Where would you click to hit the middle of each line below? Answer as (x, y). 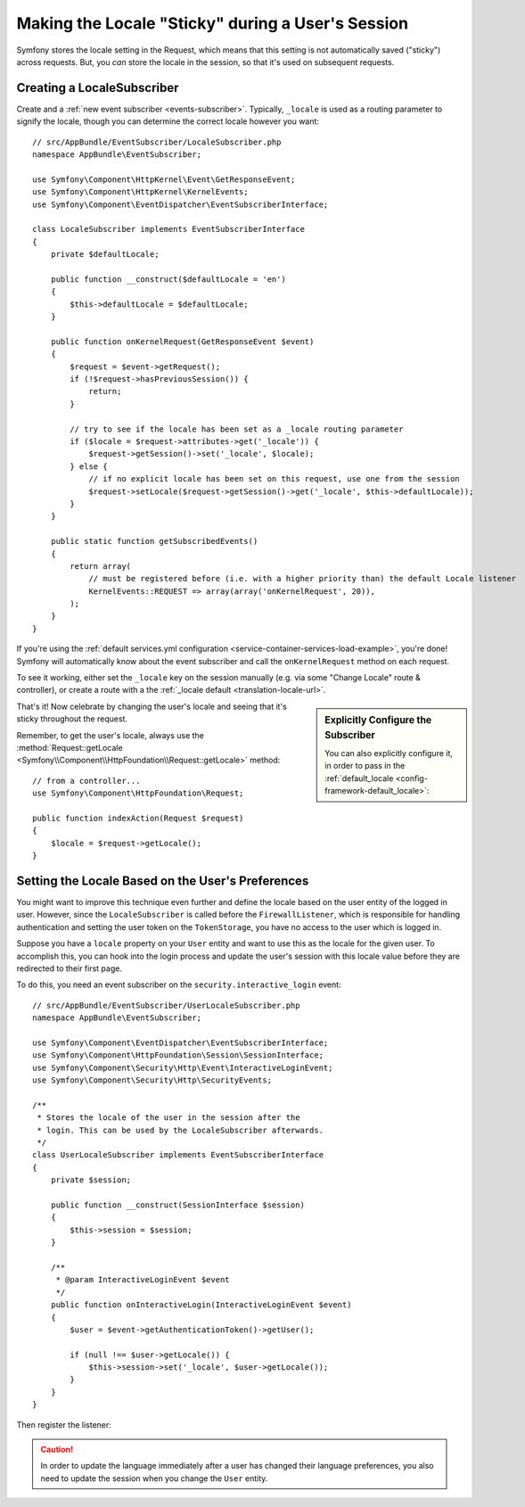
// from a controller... (86, 781)
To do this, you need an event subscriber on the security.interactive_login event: (179, 984)
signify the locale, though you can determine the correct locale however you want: (168, 121)
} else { (89, 466)
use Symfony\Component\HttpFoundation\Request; (138, 793)
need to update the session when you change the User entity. (154, 1478)
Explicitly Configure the (378, 720)
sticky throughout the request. (72, 719)
